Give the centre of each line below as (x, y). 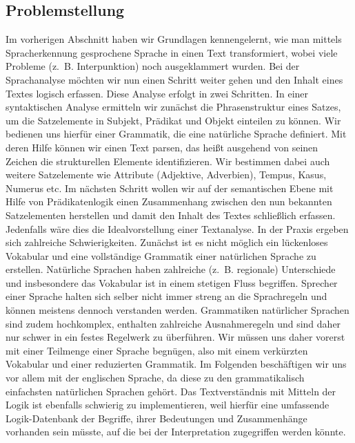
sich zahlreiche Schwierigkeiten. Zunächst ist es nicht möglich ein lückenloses (167, 242)
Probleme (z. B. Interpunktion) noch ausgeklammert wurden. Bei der (153, 66)
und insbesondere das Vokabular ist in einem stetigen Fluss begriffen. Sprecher (172, 282)
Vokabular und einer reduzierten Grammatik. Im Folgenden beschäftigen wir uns (176, 364)
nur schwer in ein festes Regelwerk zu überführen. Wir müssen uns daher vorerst (175, 337)
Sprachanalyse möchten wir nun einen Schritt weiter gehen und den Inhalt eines (174, 79)
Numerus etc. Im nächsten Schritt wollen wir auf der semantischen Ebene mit (170, 188)
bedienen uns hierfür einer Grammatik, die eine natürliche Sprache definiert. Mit (176, 134)
